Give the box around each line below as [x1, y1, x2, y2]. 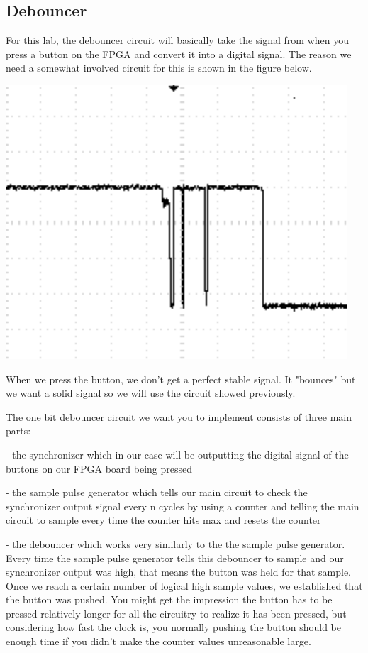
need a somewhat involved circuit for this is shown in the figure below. [6, 60, 312, 75]
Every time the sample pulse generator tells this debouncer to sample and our [6, 550, 344, 565]
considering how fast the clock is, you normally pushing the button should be [6, 620, 342, 635]
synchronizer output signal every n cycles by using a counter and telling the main [6, 498, 359, 513]
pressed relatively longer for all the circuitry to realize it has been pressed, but [6, 605, 347, 620]
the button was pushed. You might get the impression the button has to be [6, 592, 333, 607]
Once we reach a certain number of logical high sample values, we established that [6, 578, 363, 593]
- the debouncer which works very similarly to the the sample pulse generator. [6, 536, 345, 551]
